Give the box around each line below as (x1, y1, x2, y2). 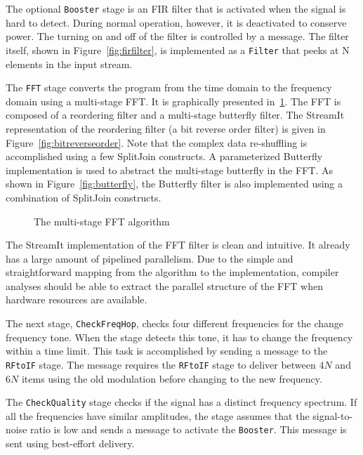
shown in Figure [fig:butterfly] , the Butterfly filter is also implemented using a (6, 176, 343, 191)
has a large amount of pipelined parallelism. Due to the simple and (6, 251, 293, 265)
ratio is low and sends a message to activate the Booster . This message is (30, 422, 347, 437)
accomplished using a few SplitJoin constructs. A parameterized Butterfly (6, 149, 323, 164)
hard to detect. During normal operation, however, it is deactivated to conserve (6, 15, 347, 29)
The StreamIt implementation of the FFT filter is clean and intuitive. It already (6, 237, 350, 252)
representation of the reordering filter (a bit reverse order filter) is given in (6, 121, 326, 136)
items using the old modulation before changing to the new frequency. (21, 371, 322, 385)
